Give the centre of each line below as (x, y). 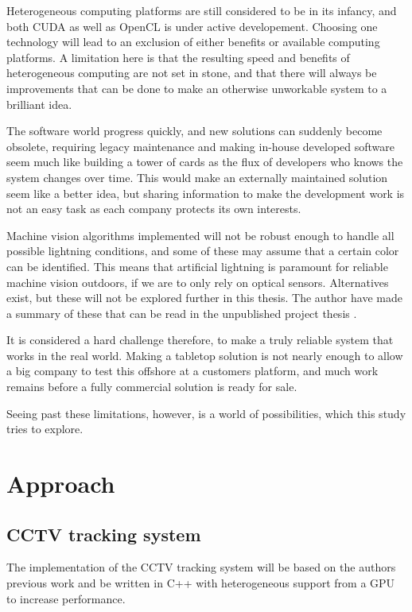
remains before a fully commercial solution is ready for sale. (152, 387)
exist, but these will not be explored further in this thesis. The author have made (204, 298)
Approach (61, 484)
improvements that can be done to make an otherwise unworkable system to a (197, 88)
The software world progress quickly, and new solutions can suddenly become (194, 131)
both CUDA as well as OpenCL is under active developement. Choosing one (192, 26)
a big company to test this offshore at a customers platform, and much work (192, 371)
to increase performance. (66, 598)
